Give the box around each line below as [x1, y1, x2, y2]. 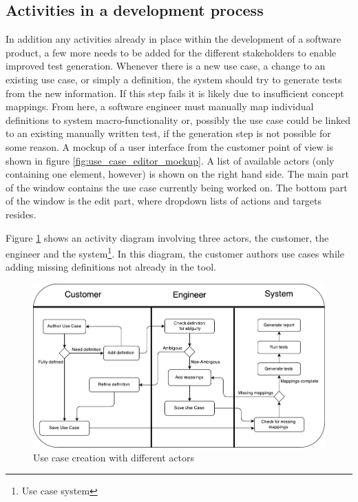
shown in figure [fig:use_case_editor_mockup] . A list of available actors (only [6, 153, 335, 167]
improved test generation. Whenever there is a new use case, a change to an [6, 59, 326, 73]
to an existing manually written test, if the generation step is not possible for [6, 126, 331, 140]
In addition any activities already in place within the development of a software [6, 32, 341, 46]
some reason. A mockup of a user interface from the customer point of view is [6, 139, 333, 154]
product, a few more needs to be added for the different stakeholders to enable [6, 45, 337, 59]
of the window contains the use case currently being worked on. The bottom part [6, 180, 348, 194]
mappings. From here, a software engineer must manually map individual [6, 99, 314, 114]
